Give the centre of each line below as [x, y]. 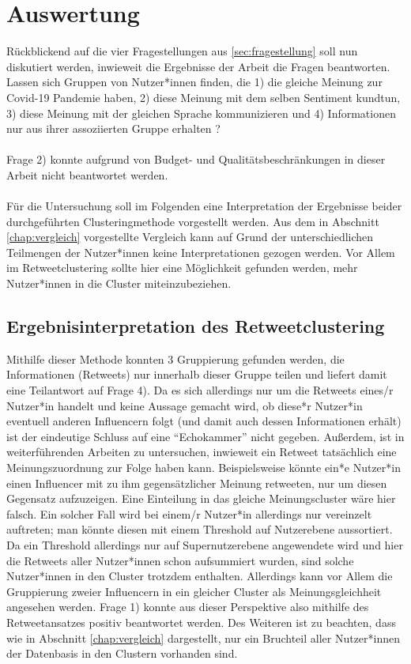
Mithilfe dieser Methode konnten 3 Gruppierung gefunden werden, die [175, 358]
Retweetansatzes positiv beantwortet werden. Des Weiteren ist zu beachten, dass [201, 622]
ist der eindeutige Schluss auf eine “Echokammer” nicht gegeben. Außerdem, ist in [205, 436]
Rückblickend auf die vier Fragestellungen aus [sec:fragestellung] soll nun [182, 51]
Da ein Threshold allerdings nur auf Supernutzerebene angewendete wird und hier [205, 544]
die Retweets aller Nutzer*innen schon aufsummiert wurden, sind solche [180, 560]
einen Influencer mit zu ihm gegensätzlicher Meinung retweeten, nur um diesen [197, 483]
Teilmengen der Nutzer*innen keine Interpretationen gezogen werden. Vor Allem [201, 252]
